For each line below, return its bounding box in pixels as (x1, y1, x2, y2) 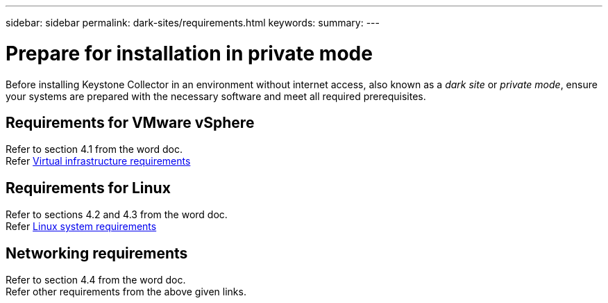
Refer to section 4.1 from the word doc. (6, 143, 183, 156)
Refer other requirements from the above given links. (6, 286, 246, 298)
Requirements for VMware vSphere (6, 113, 255, 131)
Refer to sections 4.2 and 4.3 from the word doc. (6, 208, 228, 221)
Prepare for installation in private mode (6, 41, 373, 65)
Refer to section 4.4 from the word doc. (6, 274, 186, 286)
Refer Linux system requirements (6, 220, 157, 233)
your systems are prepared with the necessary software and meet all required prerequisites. (6, 90, 426, 102)
